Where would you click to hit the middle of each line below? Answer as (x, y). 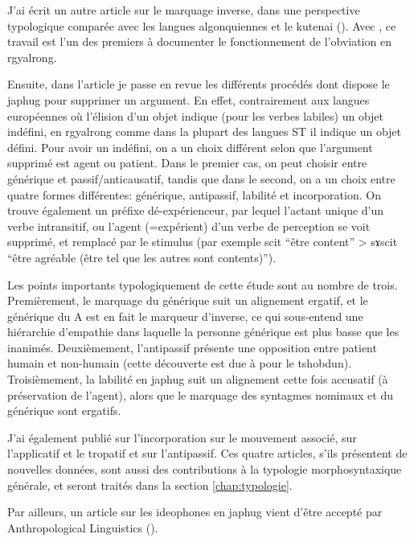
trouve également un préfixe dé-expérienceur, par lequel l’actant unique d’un (196, 210)
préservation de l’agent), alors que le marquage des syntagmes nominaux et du (201, 394)
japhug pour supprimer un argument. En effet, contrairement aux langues (189, 99)
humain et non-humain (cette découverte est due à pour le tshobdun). (180, 363)
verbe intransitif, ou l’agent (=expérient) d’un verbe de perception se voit (189, 226)
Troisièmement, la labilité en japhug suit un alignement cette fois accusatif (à (198, 379)
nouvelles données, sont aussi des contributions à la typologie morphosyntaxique (205, 469)
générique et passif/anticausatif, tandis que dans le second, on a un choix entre (201, 178)
